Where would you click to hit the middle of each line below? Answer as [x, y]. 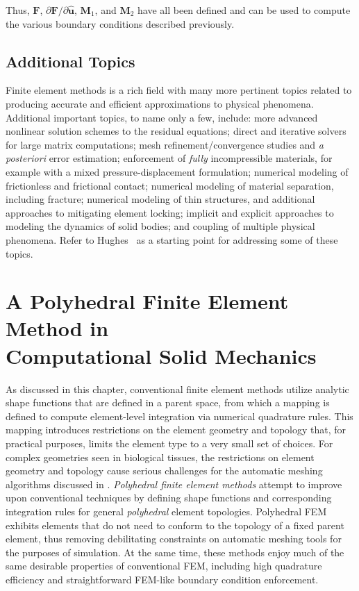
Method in [57, 328]
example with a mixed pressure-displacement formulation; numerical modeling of [177, 171]
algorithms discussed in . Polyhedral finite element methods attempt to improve [174, 484]
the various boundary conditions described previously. [120, 23]
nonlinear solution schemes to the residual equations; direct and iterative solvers [176, 131]
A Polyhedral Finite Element [147, 301]
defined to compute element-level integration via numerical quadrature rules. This [179, 416]
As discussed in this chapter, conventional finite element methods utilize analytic [177, 389]
